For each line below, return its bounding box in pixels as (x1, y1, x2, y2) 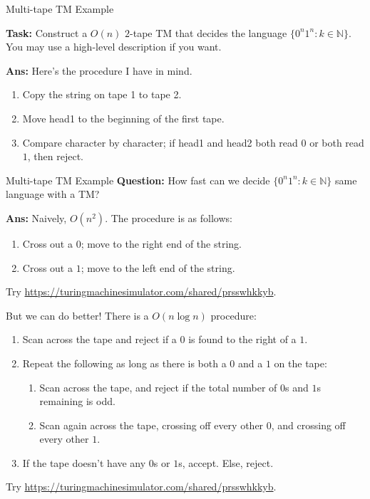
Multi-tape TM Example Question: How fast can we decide (6, 172, 270, 187)
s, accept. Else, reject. (178, 455, 274, 470)
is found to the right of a (188, 332, 297, 347)
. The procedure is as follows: (105, 210, 232, 225)
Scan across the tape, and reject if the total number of (39, 379, 277, 394)
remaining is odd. (39, 394, 115, 409)
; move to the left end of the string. (81, 260, 235, 275)
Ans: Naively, (6, 210, 67, 225)
